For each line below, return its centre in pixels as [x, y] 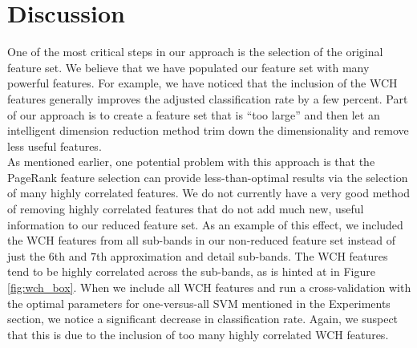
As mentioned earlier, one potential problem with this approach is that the [191, 162]
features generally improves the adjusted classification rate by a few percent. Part [208, 98]
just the [26, 255]
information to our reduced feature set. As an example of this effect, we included [205, 224]
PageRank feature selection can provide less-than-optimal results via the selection [208, 177]
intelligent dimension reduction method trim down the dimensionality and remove [208, 130]
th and [71, 255]
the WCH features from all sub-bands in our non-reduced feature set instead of [201, 240]
